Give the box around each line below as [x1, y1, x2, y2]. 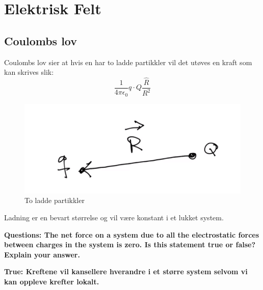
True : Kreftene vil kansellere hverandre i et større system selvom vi [4, 266, 248, 277]
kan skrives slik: [4, 67, 54, 77]
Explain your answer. [4, 249, 80, 259]
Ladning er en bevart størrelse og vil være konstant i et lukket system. [4, 212, 224, 222]
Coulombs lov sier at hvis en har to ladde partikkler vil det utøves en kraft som [4, 56, 252, 67]
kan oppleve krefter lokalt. [4, 276, 99, 286]
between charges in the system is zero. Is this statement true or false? [4, 239, 256, 250]
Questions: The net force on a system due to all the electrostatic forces [4, 229, 259, 240]
